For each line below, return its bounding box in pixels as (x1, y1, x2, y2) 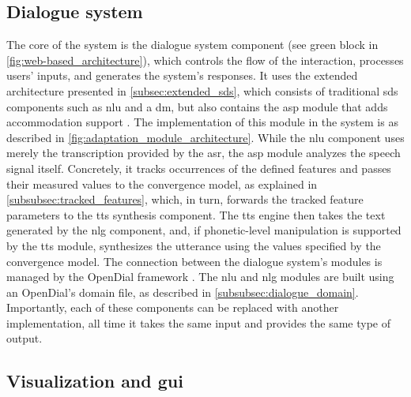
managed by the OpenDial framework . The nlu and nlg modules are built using (6, 268, 394, 285)
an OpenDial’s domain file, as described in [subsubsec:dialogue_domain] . (6, 283, 359, 300)
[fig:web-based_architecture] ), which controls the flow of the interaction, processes (6, 51, 404, 68)
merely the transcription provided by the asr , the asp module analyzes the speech (6, 144, 401, 161)
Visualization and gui (6, 369, 183, 393)
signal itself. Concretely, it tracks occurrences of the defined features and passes (6, 159, 391, 176)
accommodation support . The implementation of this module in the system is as (6, 114, 398, 130)
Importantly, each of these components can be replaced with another (6, 299, 339, 316)
